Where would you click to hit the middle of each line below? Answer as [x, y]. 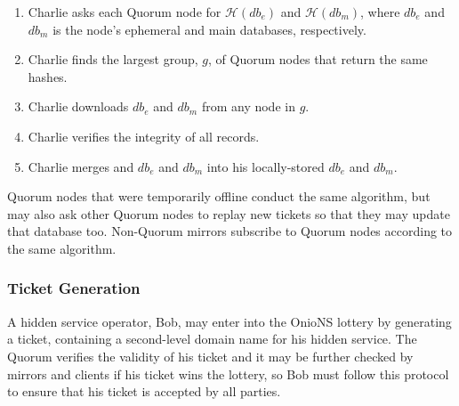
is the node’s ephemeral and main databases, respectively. [209, 29]
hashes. [48, 76]
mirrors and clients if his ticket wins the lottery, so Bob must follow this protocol [228, 374]
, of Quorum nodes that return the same [318, 59]
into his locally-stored [266, 166]
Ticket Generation [74, 288]
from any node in [248, 106]
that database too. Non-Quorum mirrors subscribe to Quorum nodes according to [230, 231]
